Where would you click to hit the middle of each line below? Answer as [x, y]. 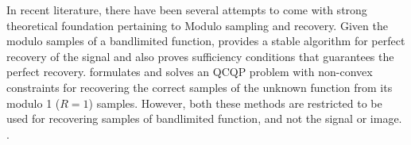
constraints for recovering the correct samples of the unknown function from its [200, 87]
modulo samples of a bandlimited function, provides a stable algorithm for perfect [206, 41]
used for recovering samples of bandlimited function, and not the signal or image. [204, 118]
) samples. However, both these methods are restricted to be [235, 103]
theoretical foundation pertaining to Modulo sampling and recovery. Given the [197, 25]
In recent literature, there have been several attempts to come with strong [187, 10]
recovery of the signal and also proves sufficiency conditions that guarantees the [200, 56]
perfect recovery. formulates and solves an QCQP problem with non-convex [190, 72]
